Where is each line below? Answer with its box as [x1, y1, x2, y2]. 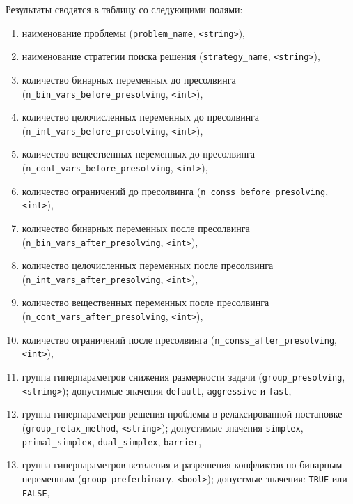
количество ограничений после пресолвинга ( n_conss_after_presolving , [22, 332, 337, 346]
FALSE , [22, 484, 50, 499]
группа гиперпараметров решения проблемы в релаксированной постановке [22, 406, 343, 421]
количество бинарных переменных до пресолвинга [22, 72, 236, 86]
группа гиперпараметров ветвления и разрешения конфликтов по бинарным [22, 457, 343, 472]
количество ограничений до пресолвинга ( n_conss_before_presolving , [22, 183, 329, 198]
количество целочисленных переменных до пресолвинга [22, 109, 260, 124]
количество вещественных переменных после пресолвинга [22, 295, 269, 310]
